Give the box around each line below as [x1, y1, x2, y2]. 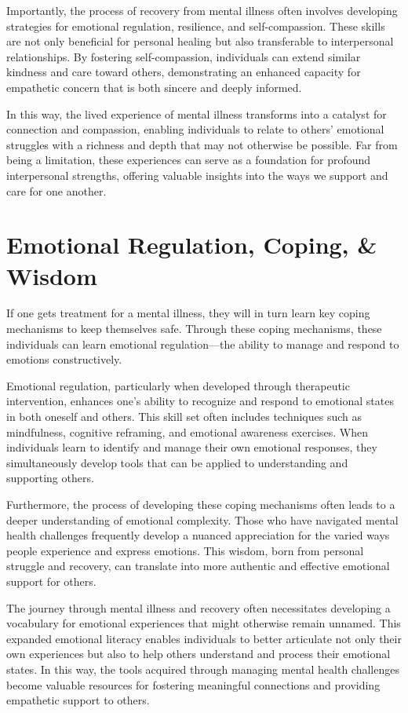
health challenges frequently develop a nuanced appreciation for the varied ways [6, 527, 390, 543]
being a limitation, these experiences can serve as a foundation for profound [6, 152, 371, 168]
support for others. [6, 572, 97, 589]
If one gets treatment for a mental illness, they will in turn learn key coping [6, 305, 370, 321]
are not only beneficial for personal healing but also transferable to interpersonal [6, 33, 394, 49]
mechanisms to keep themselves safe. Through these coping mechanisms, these [6, 320, 382, 337]
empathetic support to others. [6, 692, 150, 708]
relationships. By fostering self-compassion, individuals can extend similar [6, 48, 361, 64]
